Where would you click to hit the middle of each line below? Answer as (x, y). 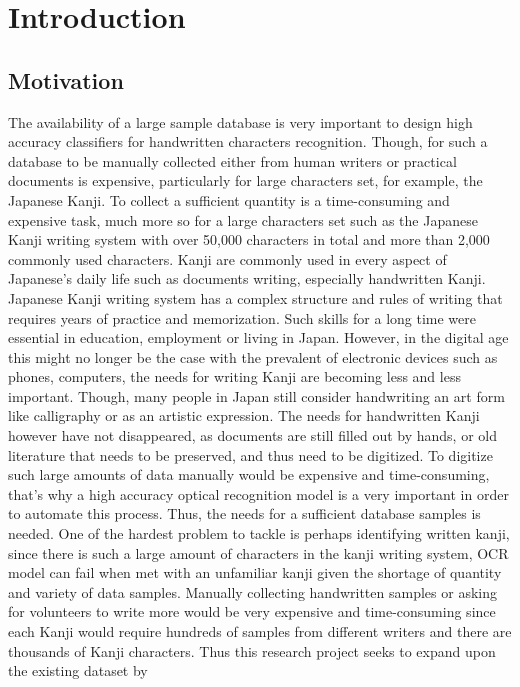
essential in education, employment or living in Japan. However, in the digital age (258, 337)
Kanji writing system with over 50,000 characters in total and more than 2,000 (249, 239)
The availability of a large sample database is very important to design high (240, 121)
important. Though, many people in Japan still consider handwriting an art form (256, 395)
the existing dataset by (78, 670)
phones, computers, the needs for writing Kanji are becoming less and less (234, 376)
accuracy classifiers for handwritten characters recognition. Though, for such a (248, 141)
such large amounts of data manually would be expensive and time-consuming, (249, 474)
